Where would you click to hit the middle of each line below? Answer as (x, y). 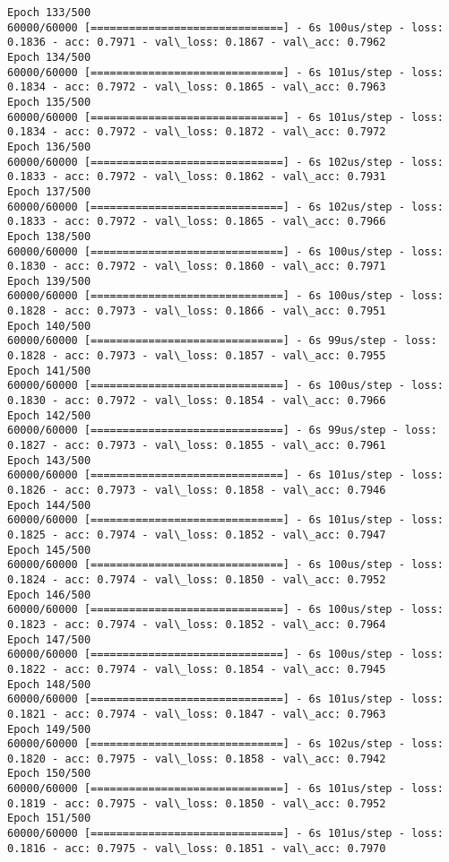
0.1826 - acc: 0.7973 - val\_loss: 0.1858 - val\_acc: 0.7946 (197, 490)
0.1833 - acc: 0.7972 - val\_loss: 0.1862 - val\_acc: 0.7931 (197, 177)
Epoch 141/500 (49, 371)
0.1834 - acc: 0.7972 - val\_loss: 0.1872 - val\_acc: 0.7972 (197, 132)
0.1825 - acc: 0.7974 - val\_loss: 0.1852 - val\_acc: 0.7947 (197, 534)
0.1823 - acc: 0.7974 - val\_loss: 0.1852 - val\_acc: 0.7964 (197, 624)
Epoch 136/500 (49, 147)
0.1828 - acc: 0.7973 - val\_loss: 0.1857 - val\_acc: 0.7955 (197, 356)
